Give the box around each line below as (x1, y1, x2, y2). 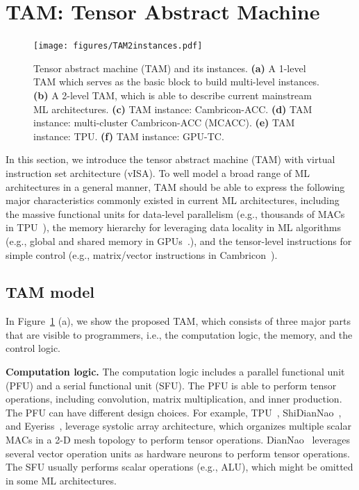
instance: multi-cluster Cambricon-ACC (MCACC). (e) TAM (33, 115, 295, 130)
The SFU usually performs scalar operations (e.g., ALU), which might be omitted (6, 459, 353, 474)
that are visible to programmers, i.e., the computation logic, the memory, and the (6, 327, 353, 341)
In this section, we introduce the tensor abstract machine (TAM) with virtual (6, 152, 335, 167)
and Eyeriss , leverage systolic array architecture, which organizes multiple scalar (6, 419, 351, 433)
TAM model (6, 281, 95, 303)
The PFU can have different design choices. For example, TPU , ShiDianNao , (6, 405, 342, 419)
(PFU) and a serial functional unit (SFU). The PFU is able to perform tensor (6, 378, 337, 392)
